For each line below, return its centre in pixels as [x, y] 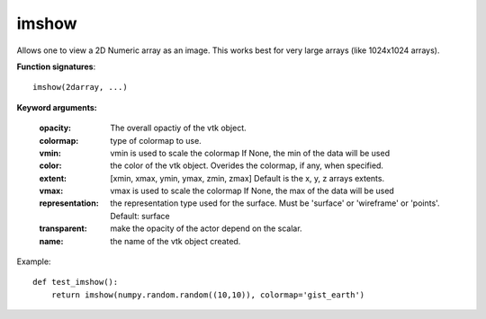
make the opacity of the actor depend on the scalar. [206, 228]
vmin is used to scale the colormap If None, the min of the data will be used [250, 153]
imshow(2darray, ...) [80, 87]
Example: [34, 261]
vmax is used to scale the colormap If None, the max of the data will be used [252, 191]
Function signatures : [56, 66]
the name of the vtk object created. [175, 241]
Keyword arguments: [57, 107]
